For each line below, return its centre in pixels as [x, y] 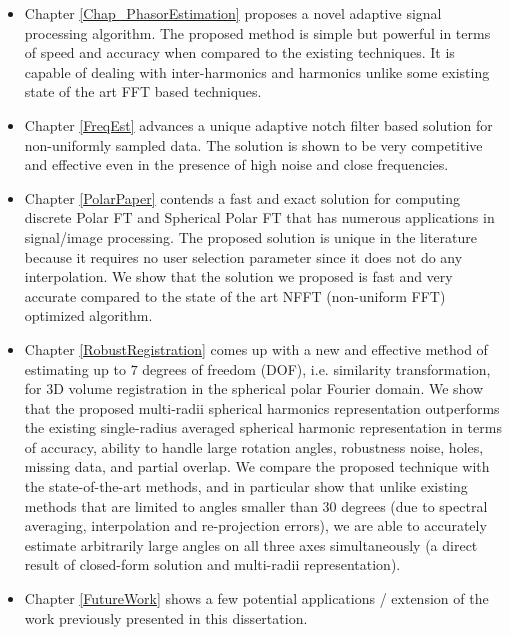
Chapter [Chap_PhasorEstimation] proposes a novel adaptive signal [233, 13]
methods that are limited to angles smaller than [171, 505]
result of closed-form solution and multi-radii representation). [212, 564]
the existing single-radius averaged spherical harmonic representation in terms [263, 427]
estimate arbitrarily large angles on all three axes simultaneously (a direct [251, 544]
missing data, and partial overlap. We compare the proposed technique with [257, 466]
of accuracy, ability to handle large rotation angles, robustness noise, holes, [254, 446]
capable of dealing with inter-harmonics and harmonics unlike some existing [257, 71]
